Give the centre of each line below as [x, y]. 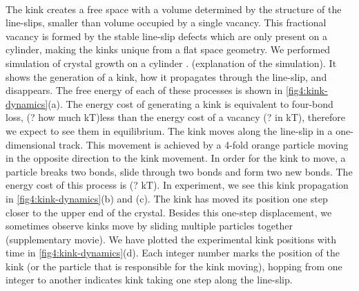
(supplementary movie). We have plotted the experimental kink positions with [171, 239]
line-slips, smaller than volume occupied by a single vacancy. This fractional [166, 22]
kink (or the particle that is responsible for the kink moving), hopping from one [174, 266]
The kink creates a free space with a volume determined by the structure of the [174, 9]
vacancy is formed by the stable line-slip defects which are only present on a [166, 36]
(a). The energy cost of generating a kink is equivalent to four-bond [191, 103]
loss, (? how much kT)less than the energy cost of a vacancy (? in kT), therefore [175, 117]
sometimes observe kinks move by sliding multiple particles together [149, 226]
